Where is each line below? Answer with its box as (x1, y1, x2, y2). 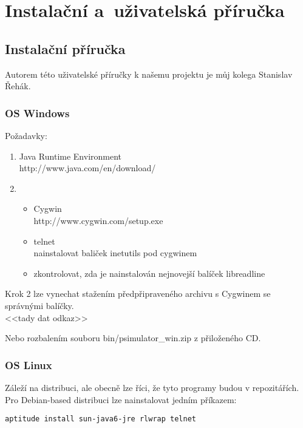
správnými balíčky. (5, 299, 74, 311)
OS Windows (5, 105, 70, 120)
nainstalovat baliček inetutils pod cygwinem (33, 246, 197, 259)
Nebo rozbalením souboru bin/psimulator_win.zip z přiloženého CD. (5, 331, 261, 344)
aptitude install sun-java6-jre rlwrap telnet (5, 415, 196, 424)
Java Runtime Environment (19, 149, 122, 162)
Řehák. (5, 80, 31, 92)
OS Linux (5, 357, 52, 372)
